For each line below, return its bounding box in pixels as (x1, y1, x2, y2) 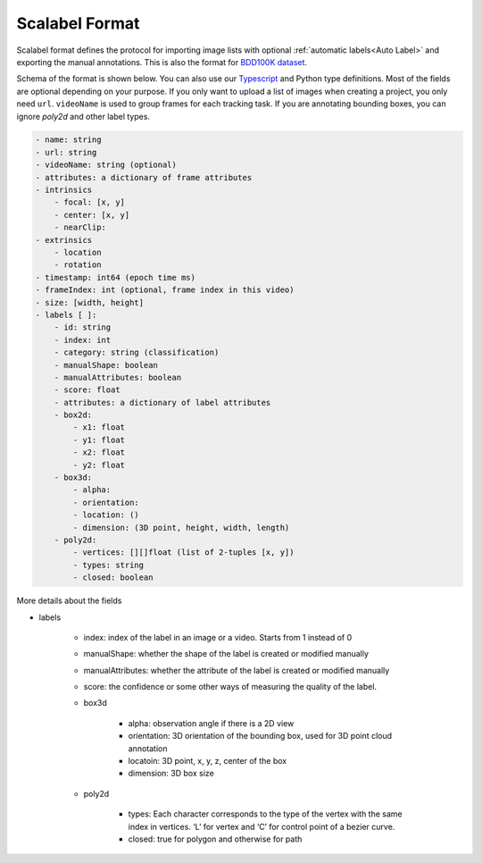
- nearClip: (54, 222, 107, 232)
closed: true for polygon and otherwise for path (128, 834, 303, 844)
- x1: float (72, 423, 125, 432)
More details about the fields (16, 595, 122, 607)
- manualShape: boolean (54, 360, 158, 370)
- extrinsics (35, 235, 93, 245)
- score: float (54, 385, 120, 395)
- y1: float (72, 434, 125, 445)
